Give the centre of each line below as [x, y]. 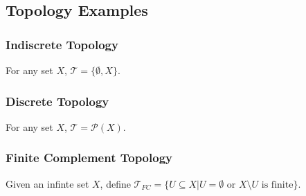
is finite [277, 185]
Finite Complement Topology [89, 158]
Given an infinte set [47, 183]
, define [115, 183]
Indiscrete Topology [62, 44]
